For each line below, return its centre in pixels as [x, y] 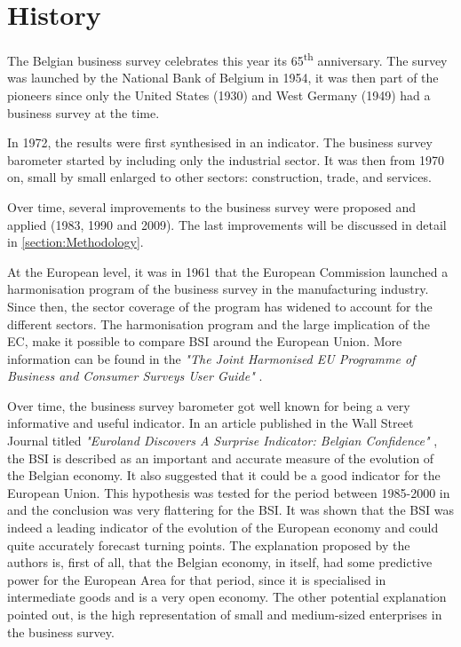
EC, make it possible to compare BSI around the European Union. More [205, 341]
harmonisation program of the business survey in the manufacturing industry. [218, 289]
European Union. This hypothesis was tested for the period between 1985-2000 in [229, 492]
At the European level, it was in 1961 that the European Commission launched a [228, 271]
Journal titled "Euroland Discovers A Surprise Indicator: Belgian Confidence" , [223, 441]
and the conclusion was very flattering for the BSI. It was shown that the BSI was [230, 510]
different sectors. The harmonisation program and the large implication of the [219, 323]
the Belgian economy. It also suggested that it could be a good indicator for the [224, 475]
